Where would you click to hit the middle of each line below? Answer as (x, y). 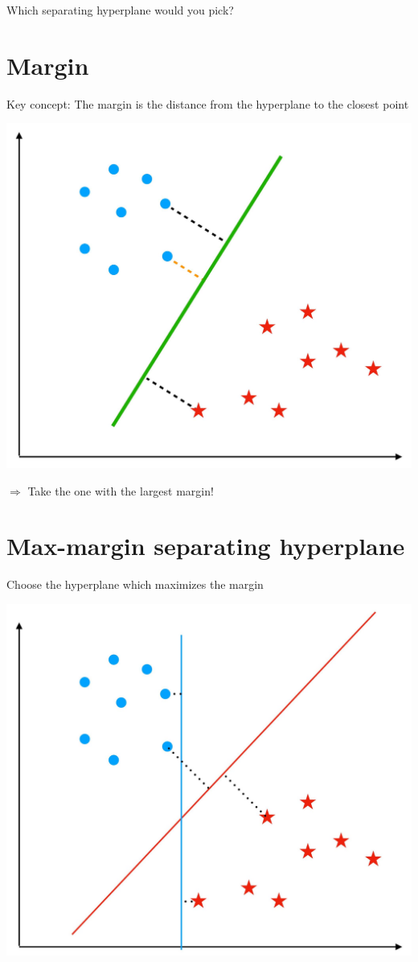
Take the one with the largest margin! (121, 490)
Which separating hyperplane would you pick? (120, 10)
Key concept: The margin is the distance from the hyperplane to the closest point (208, 103)
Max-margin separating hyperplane (206, 546)
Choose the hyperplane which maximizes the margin (135, 584)
